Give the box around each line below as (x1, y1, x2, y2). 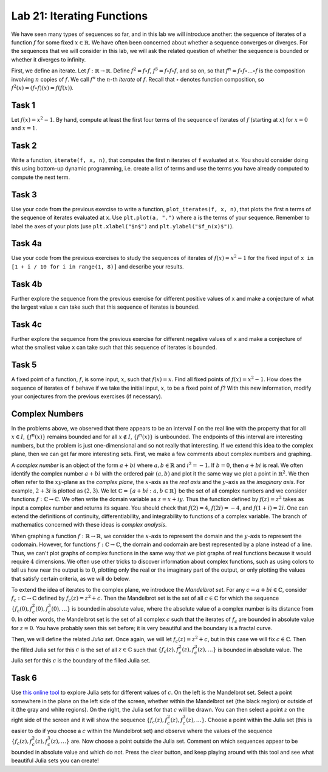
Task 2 (11, 141, 37, 150)
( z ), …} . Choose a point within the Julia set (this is (186, 716, 312, 724)
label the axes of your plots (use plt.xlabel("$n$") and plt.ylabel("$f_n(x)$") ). (11, 222, 234, 230)
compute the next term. (11, 174, 70, 181)
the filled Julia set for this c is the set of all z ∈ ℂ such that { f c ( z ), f (11, 646, 179, 654)
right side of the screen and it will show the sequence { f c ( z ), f (11, 716, 168, 725)
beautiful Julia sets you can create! (11, 757, 100, 764)
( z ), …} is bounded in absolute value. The (197, 646, 303, 653)
